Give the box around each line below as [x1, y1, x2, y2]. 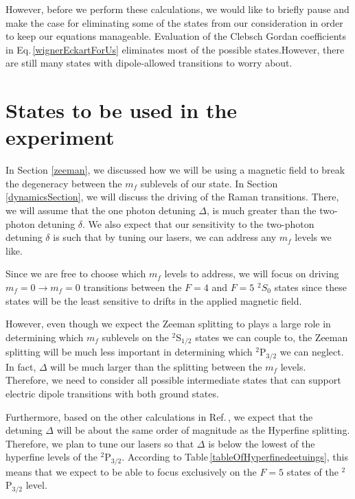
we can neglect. [279, 345, 344, 359]
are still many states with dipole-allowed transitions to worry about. [5, 56, 293, 70]
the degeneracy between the [5, 176, 122, 190]
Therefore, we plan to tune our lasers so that [5, 436, 194, 450]
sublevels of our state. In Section [140, 176, 278, 190]
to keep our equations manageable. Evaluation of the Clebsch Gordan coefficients [5, 29, 347, 43]
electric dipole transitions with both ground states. [5, 386, 219, 400]
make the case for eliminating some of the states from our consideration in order [5, 15, 343, 30]
